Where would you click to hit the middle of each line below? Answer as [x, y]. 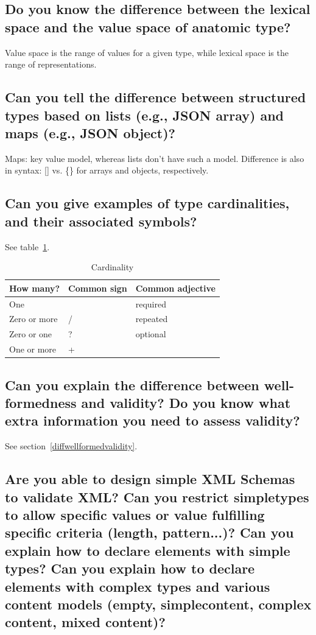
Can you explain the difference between [132, 384]
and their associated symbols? [101, 221]
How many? [35, 288]
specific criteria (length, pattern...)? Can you [149, 532]
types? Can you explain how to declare [130, 568]
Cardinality [112, 267]
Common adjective [175, 288]
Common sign [98, 288]
